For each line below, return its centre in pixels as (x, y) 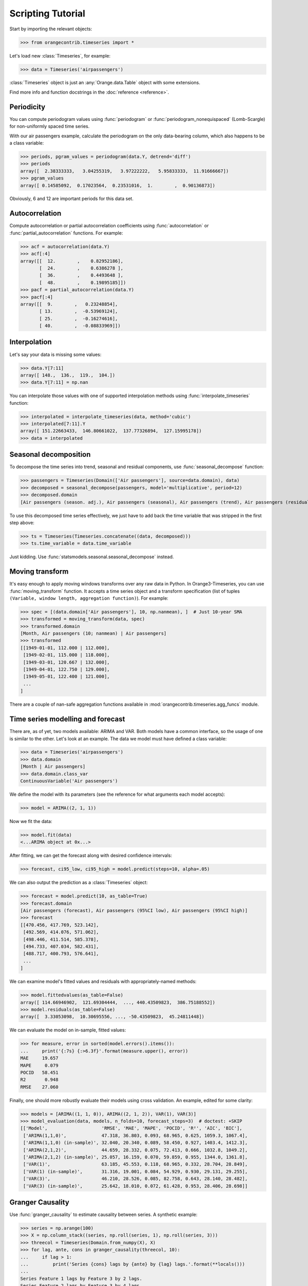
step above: (22, 523)
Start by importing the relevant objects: (51, 29)
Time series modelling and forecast (67, 719)
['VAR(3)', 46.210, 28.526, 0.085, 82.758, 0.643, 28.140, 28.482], (136, 1179)
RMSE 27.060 (39, 1087)
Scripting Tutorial (47, 13)
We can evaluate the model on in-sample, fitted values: (68, 1030)
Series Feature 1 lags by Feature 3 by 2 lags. (81, 1279)
